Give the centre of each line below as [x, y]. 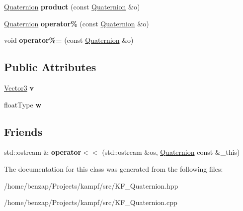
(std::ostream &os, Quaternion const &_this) [171, 152]
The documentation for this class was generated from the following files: [114, 168]
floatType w [23, 104]
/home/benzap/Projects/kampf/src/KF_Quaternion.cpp [91, 202]
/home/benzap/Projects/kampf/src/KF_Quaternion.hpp [91, 185]
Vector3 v [19, 87]
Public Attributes [50, 67]
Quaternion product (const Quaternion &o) [72, 6]
